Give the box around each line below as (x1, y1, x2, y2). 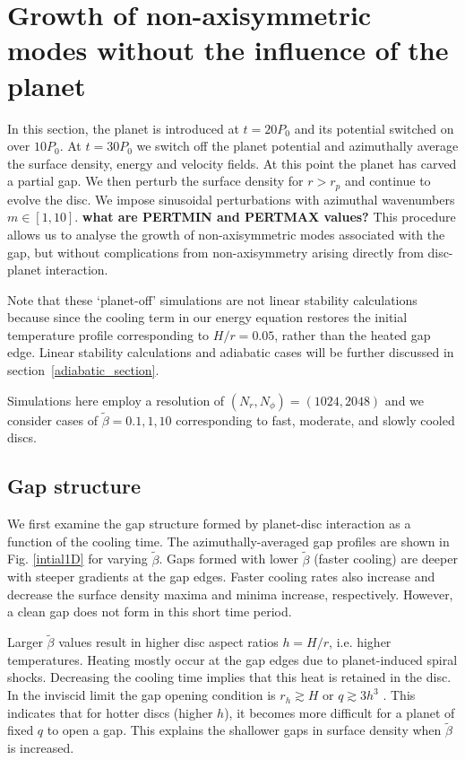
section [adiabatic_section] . (7, 361, 159, 380)
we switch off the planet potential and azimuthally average (136, 136, 459, 155)
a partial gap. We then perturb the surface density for (7, 171, 304, 190)
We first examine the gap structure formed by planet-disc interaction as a (7, 514, 411, 533)
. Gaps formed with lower (159, 549, 298, 568)
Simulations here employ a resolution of (7, 390, 225, 409)
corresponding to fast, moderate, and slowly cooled (176, 410, 455, 429)
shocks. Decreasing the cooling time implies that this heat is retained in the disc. (7, 668, 452, 686)
